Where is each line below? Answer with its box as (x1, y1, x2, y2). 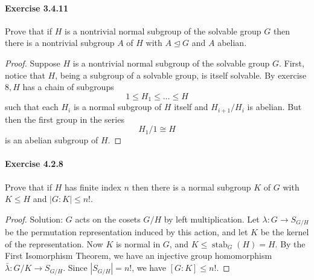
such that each (5, 100, 59, 113)
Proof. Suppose (5, 56, 60, 69)
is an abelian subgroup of (5, 134, 98, 146)
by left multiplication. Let (164, 212, 260, 225)
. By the (275, 237, 306, 250)
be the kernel (260, 226, 309, 238)
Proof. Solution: (5, 212, 63, 225)
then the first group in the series (5, 112, 124, 125)
